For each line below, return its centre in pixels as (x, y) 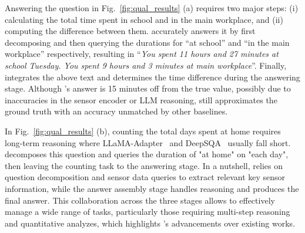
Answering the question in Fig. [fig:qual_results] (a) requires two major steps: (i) (152, 8)
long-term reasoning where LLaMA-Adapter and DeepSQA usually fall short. (148, 142)
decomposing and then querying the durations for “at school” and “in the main (147, 42)
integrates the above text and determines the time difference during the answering (152, 77)
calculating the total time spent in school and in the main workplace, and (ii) (144, 19)
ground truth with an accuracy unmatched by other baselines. (116, 111)
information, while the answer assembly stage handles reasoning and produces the (152, 188)
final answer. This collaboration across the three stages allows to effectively (140, 200)
